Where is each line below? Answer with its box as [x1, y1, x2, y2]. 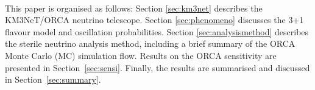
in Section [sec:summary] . [5, 73, 101, 86]
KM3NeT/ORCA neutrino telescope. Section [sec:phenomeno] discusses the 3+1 [5, 13, 304, 26]
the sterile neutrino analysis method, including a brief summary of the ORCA [5, 37, 296, 50]
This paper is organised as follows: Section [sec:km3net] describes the [5, 1, 263, 14]
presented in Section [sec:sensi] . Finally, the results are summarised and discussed [5, 61, 310, 74]
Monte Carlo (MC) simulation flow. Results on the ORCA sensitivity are [5, 49, 277, 61]
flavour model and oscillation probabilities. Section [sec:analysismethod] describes [5, 25, 309, 38]
